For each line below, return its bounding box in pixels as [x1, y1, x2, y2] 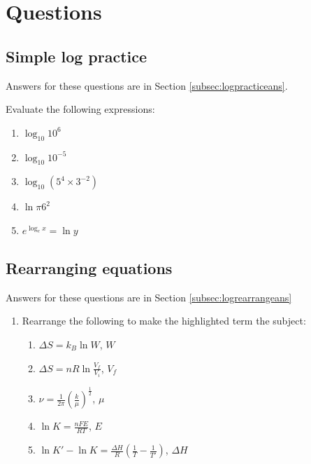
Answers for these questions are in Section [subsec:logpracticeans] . [6, 78, 288, 93]
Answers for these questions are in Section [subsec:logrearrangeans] [6, 289, 292, 304]
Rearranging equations [6, 257, 173, 278]
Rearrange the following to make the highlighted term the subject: [22, 313, 306, 328]
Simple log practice [6, 45, 147, 67]
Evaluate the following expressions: [6, 102, 155, 116]
